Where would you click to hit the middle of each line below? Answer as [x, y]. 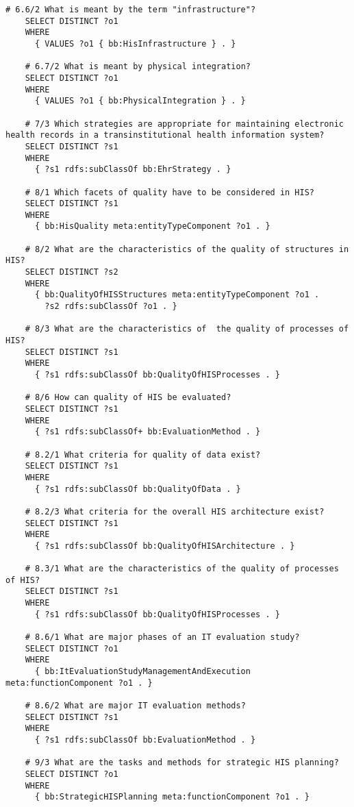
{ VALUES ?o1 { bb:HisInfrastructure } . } [135, 44]
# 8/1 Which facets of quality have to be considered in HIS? [170, 192]
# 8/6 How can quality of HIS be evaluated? [128, 398]
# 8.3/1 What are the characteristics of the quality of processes [182, 569]
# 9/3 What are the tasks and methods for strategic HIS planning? [182, 763]
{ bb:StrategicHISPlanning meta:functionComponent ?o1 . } [172, 797]
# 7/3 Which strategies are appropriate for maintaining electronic [184, 124]
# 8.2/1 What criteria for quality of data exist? [143, 455]
